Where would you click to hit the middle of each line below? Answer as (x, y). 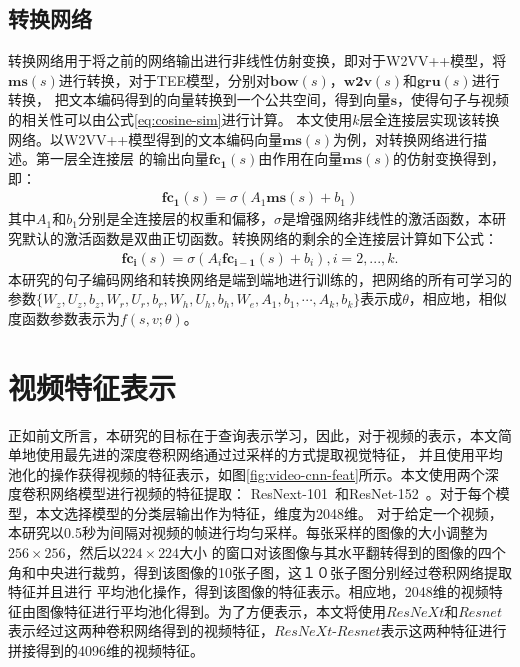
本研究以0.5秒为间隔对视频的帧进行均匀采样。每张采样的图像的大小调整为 (248, 532)
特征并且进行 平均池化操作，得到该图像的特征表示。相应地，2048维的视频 (248, 591)
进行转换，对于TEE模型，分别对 (164, 79)
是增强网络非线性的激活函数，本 (386, 218)
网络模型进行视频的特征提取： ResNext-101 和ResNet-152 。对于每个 (272, 493)
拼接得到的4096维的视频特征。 (106, 650)
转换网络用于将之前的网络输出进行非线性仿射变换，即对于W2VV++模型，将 (257, 60)
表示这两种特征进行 (443, 630)
